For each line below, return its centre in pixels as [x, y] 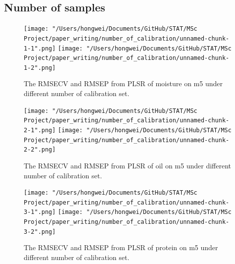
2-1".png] [40, 130]
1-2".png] [40, 68]
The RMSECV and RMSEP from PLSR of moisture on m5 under [123, 83]
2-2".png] [40, 150]
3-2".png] [40, 232]
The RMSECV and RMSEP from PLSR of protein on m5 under [121, 247]
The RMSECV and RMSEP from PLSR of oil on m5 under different [127, 165]
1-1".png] [40, 48]
